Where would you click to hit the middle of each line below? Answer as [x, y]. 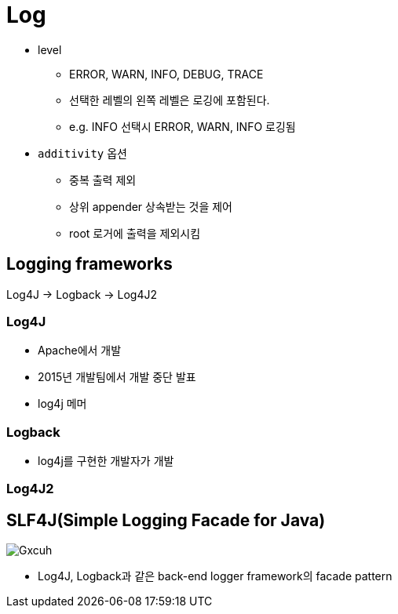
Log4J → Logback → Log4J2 [82, 294]
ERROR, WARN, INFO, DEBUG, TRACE [166, 74]
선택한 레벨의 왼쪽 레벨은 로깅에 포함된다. [170, 100]
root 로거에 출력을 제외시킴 [135, 233]
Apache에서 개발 [80, 351]
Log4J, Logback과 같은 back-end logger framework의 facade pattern [215, 576]
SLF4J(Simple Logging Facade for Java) [166, 520]
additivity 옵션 [82, 153]
